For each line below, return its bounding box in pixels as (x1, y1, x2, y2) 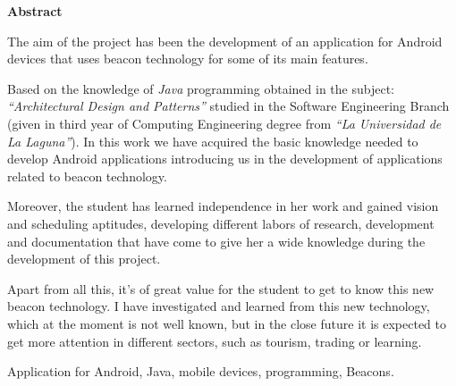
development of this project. (7, 249, 161, 268)
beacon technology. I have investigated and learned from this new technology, (7, 297, 430, 315)
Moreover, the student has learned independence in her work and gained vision (7, 197, 439, 215)
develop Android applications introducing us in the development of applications (7, 149, 443, 168)
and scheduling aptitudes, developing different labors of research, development (7, 214, 435, 232)
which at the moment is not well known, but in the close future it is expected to (7, 314, 447, 332)
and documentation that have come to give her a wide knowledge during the (7, 231, 426, 250)
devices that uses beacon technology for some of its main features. (7, 49, 368, 68)
